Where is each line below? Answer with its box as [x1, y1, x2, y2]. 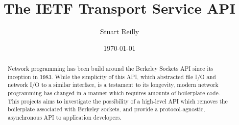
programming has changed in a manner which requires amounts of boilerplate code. [7, 89, 220, 97]
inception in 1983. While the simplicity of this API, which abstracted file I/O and [7, 72, 216, 81]
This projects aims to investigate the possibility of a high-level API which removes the [7, 97, 228, 105]
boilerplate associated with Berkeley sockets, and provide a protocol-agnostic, [7, 105, 205, 113]
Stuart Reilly [100, 26, 139, 37]
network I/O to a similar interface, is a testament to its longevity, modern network [7, 81, 218, 89]
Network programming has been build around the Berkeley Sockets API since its [7, 64, 214, 73]
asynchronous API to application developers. [7, 113, 121, 122]
